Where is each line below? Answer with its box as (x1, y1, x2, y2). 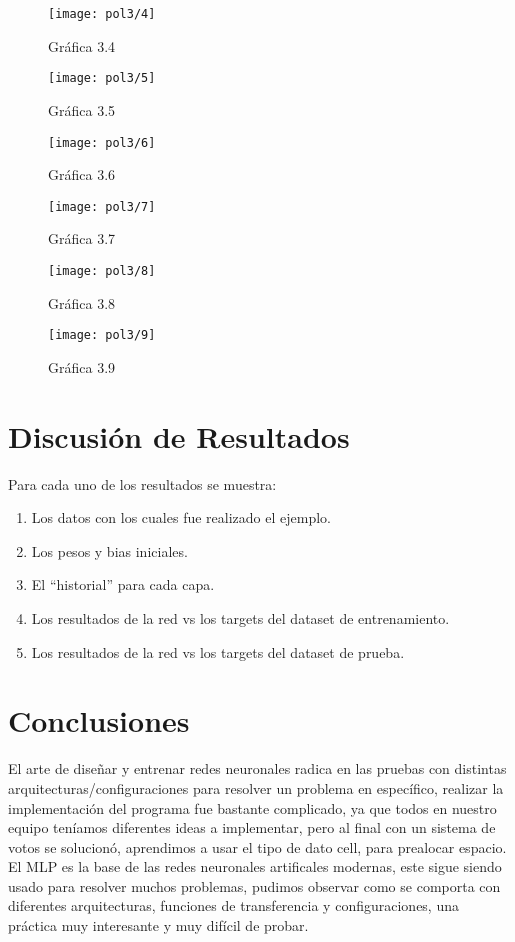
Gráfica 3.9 (48, 356, 116, 377)
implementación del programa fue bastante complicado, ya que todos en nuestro (8, 797, 497, 818)
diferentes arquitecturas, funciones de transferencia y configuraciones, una (8, 895, 459, 916)
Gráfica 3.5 (48, 99, 116, 120)
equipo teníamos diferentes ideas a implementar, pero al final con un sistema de (8, 817, 496, 838)
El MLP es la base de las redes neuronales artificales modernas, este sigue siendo (8, 856, 502, 877)
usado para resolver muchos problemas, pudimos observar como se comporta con (8, 875, 501, 896)
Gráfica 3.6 (48, 164, 116, 185)
